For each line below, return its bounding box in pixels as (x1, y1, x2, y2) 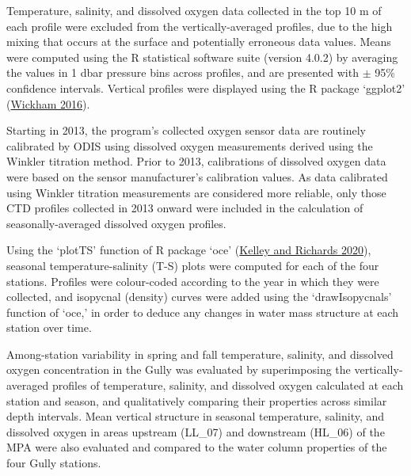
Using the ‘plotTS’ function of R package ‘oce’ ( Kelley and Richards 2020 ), (6, 242, 371, 258)
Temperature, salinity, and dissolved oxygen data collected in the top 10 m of (6, 2, 382, 18)
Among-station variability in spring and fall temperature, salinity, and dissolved (6, 345, 394, 362)
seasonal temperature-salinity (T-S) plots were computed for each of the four (6, 257, 379, 273)
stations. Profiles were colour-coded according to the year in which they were (6, 272, 379, 289)
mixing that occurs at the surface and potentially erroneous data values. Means (6, 33, 391, 50)
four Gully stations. (6, 455, 101, 471)
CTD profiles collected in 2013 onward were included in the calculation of (6, 200, 363, 216)
